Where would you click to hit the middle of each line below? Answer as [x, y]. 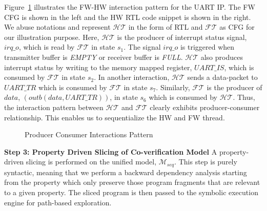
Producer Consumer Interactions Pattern [89, 134]
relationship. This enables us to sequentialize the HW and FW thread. [115, 117]
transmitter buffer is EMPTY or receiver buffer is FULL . [94, 57]
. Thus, [244, 97]
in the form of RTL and [166, 27]
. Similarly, [173, 87]
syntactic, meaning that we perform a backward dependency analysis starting [126, 172]
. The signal [142, 47]
